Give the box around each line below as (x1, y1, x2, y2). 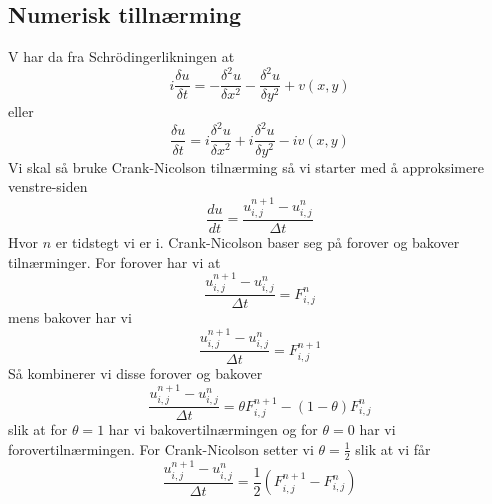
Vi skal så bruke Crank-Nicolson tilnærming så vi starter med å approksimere (8, 156, 484, 177)
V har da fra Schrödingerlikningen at (8, 46, 235, 67)
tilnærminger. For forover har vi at (8, 251, 221, 272)
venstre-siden (8, 176, 88, 197)
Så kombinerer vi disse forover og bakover (8, 363, 263, 384)
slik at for (8, 419, 68, 440)
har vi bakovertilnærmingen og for (108, 419, 318, 440)
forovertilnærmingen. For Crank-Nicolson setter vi (8, 438, 314, 459)
